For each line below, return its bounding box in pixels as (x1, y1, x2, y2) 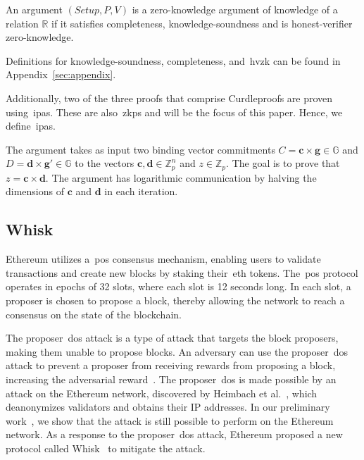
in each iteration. (104, 184, 178, 199)
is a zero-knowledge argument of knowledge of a (132, 2, 338, 16)
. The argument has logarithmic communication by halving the (45, 170, 317, 185)
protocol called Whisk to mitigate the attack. (6, 440, 206, 455)
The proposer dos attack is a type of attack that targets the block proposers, (6, 330, 339, 345)
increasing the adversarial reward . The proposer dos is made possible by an (6, 371, 337, 386)
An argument (6, 2, 63, 16)
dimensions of (6, 184, 64, 199)
